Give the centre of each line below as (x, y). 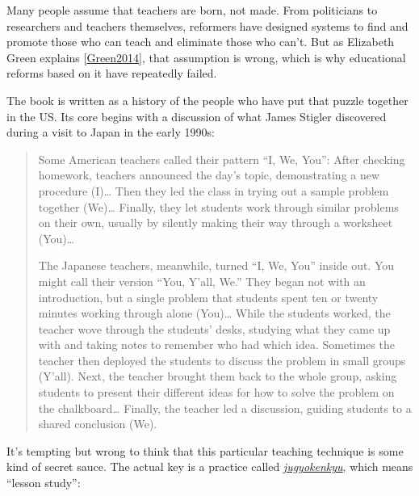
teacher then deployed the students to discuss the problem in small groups (222, 360)
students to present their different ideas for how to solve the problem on (216, 392)
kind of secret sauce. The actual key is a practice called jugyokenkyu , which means (210, 467)
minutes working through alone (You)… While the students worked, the (214, 313)
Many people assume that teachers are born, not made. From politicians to (192, 10)
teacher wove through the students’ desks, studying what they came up (214, 328)
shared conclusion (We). (98, 424)
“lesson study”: (44, 483)
